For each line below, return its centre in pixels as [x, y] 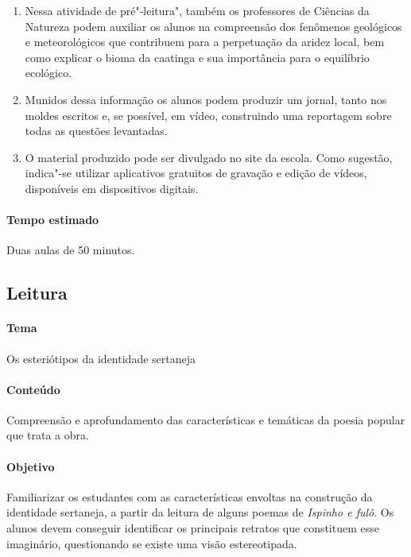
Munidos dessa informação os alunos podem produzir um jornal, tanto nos [206, 99]
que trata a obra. [48, 435]
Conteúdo [33, 389]
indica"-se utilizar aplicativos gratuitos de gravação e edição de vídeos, [196, 173]
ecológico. [48, 73]
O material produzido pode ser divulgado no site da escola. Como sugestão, [209, 157]
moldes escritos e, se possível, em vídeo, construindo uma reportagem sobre [208, 115]
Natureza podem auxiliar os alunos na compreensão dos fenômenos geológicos [213, 26]
